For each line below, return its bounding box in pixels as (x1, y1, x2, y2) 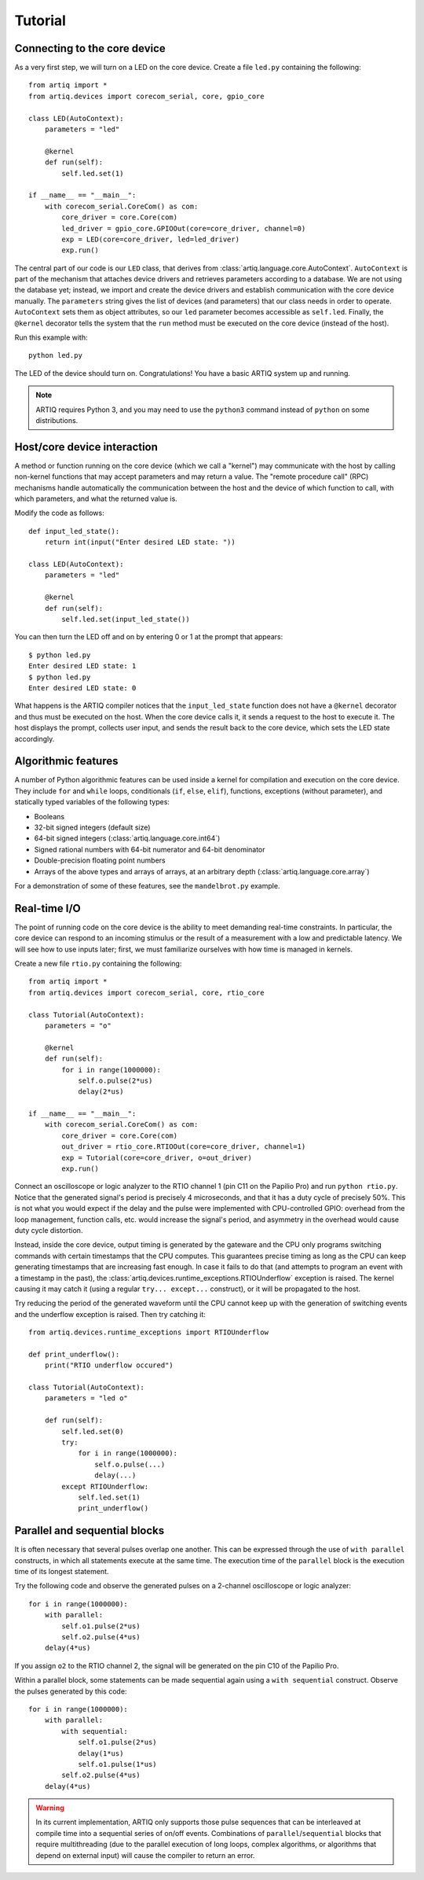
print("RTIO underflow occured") (44, 1361, 174, 1370)
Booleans (34, 811, 65, 821)
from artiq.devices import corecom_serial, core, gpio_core (28, 91, 265, 101)
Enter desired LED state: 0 (28, 683, 137, 692)
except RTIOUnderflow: (61, 1482, 149, 1491)
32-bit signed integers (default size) (34, 822, 151, 832)
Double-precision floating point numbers (34, 855, 166, 865)
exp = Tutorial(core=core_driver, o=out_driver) (61, 1153, 253, 1162)
